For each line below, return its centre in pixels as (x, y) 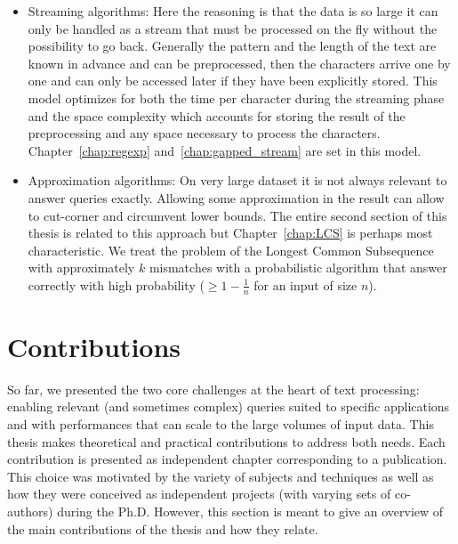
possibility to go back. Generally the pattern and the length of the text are (232, 46)
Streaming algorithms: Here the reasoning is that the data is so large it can (233, 11)
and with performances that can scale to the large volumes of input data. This (221, 424)
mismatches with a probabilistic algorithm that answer (298, 268)
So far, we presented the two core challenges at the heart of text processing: (213, 389)
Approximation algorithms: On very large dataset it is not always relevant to (237, 180)
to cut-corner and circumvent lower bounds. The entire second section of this (237, 215)
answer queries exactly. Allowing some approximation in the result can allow (236, 197)
